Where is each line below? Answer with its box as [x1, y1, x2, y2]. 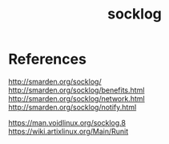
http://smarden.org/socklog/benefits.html [8, 85, 145, 95]
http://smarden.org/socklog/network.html [8, 93, 146, 103]
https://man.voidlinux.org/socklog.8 [8, 117, 127, 127]
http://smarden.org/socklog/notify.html [8, 102, 137, 112]
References [8, 50, 87, 68]
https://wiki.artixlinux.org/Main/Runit [8, 126, 129, 136]
